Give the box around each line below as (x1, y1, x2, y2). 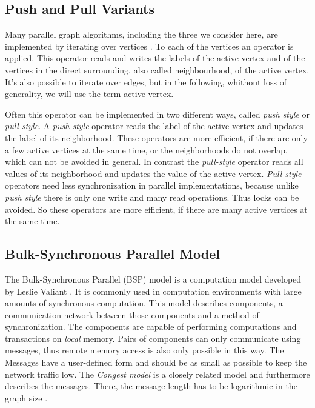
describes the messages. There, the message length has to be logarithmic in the (5, 380, 297, 392)
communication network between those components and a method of (5, 308, 259, 321)
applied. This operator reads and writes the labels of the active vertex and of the (5, 52, 305, 64)
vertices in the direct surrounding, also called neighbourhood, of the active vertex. (5, 63, 310, 76)
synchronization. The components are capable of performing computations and (5, 320, 297, 333)
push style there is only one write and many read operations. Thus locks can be (5, 190, 299, 203)
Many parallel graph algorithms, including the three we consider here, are (5, 28, 278, 41)
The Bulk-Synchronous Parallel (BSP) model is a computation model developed (5, 272, 302, 285)
